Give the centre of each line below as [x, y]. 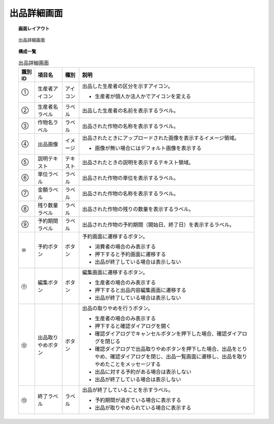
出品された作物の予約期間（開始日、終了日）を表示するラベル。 [158, 225]
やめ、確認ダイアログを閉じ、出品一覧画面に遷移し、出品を [166, 357]
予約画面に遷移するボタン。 [115, 236]
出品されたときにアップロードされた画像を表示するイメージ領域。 [161, 138]
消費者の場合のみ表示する [125, 247]
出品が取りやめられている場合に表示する [143, 408]
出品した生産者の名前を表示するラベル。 [130, 111]
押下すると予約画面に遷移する [130, 254]
